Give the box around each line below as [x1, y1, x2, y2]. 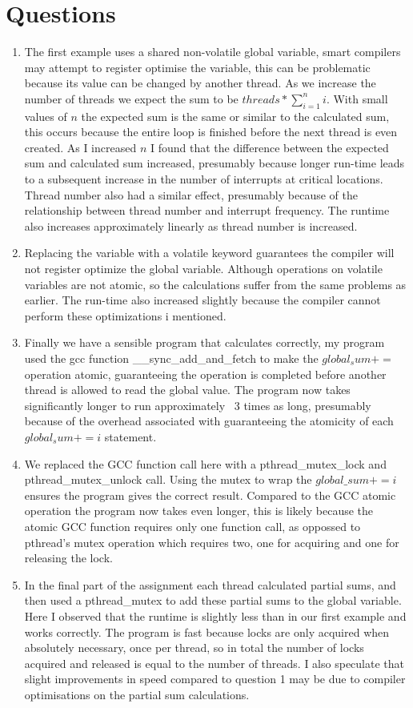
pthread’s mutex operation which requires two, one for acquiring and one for [24, 533, 399, 550]
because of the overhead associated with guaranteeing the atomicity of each [24, 412, 394, 429]
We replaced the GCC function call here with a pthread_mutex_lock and [24, 455, 387, 472]
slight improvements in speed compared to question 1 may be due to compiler [24, 670, 406, 687]
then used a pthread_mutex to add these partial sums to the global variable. [24, 592, 402, 609]
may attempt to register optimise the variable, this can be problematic [24, 58, 371, 75]
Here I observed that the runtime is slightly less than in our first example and [24, 607, 407, 624]
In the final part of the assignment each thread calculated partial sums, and [24, 576, 396, 593]
